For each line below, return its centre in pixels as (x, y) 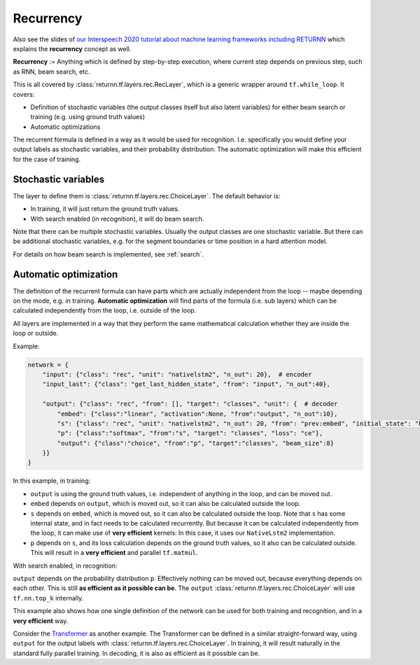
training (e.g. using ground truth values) (88, 117)
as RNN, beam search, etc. (51, 71)
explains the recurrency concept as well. (72, 48)
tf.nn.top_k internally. (48, 598)
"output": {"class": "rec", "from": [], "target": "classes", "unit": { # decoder (190, 404)
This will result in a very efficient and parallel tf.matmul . (114, 553)
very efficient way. (41, 621)
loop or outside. (36, 334)
